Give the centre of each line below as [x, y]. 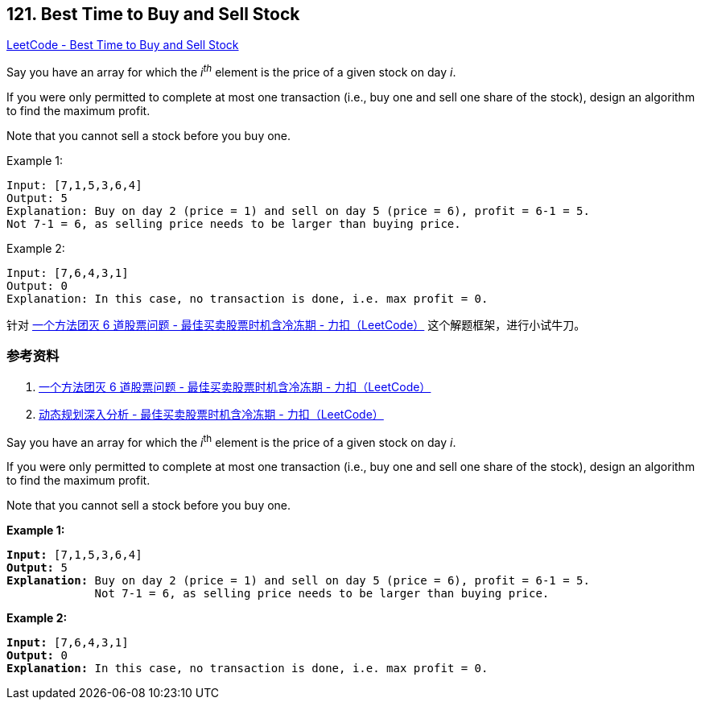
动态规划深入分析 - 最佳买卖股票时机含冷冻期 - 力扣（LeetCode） [211, 414]
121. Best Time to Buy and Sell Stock [153, 14]
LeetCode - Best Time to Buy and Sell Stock [123, 45]
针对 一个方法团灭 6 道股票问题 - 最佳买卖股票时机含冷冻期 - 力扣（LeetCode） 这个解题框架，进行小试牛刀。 [296, 325]
